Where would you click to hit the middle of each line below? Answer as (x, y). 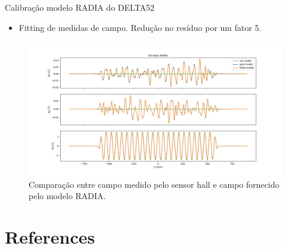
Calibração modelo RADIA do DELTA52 (80, 7)
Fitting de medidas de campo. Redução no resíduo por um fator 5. (140, 27)
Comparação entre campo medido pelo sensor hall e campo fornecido (154, 184)
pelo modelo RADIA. (67, 196)
